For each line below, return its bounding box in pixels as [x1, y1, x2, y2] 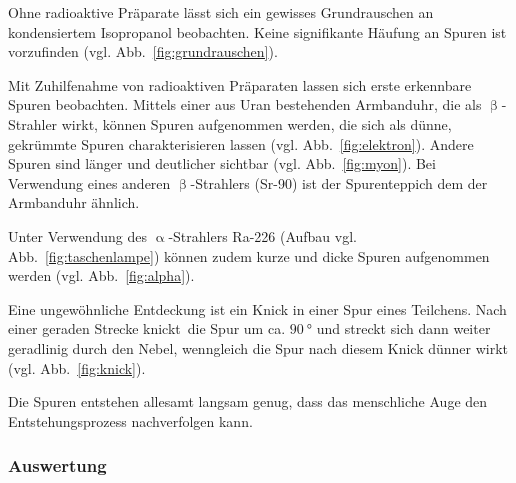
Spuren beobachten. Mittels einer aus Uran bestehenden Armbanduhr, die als [8, 94, 482, 115]
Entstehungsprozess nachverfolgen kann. [8, 410, 253, 431]
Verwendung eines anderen [8, 172, 171, 193]
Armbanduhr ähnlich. [8, 192, 140, 213]
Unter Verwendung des [8, 225, 147, 246]
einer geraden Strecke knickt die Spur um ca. [8, 318, 286, 339]
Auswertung [8, 453, 107, 478]
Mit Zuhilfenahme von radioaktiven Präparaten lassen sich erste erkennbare [8, 74, 472, 95]
